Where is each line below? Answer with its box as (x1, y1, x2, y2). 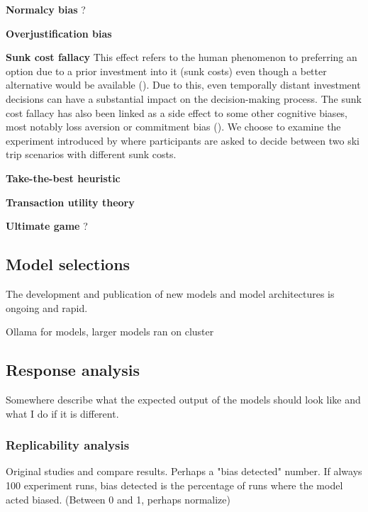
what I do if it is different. (6, 406, 119, 421)
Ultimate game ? (6, 218, 88, 233)
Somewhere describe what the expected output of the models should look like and (6, 391, 361, 406)
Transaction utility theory (6, 194, 135, 209)
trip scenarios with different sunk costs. (6, 147, 177, 162)
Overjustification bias (6, 26, 112, 40)
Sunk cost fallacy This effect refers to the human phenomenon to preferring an (6, 50, 357, 65)
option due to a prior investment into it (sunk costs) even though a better (6, 63, 327, 78)
